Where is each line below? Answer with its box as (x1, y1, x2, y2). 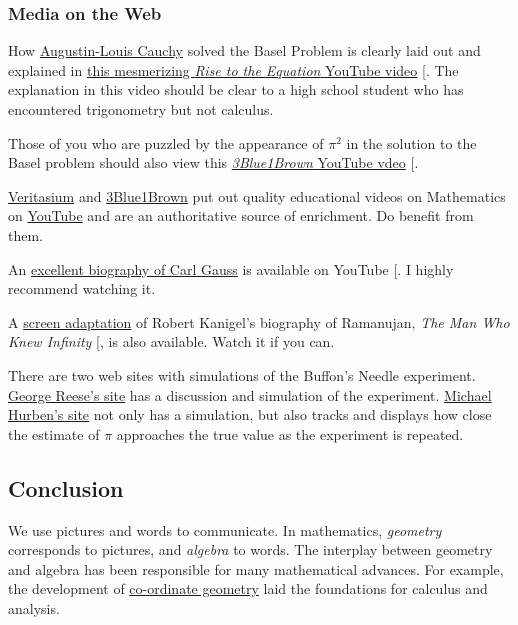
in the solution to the (346, 132, 477, 153)
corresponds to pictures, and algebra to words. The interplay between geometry (8, 539, 493, 560)
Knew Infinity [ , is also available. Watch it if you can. (8, 331, 335, 352)
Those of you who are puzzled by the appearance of (8, 132, 324, 153)
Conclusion (8, 472, 124, 503)
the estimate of (8, 423, 100, 444)
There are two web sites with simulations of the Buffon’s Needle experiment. (8, 364, 476, 385)
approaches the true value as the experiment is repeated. (116, 423, 464, 444)
